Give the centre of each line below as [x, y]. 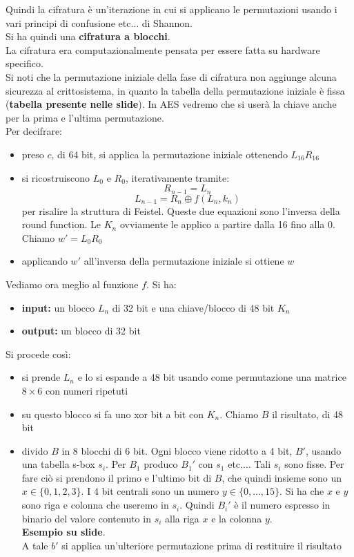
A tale [35, 545]
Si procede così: [38, 353]
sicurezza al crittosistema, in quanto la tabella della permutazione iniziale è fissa [175, 90]
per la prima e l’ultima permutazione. [85, 117]
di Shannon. [167, 22]
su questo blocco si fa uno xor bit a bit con [112, 414]
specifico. [24, 63]
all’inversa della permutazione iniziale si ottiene [184, 261]
